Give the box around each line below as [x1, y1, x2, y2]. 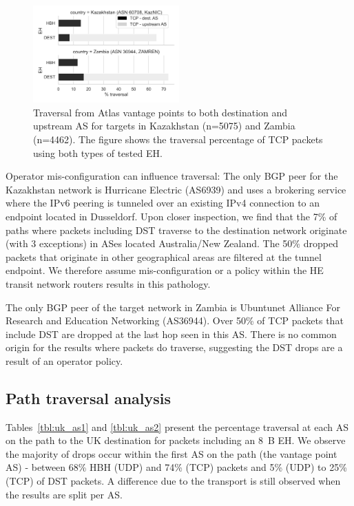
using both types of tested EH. [33, 145, 163, 160]
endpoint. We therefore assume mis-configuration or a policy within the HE [6, 263, 324, 277]
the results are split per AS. [6, 487, 123, 501]
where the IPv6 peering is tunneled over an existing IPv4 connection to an [6, 196, 320, 210]
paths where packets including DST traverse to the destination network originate [6, 222, 347, 237]
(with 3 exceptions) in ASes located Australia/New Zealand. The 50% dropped [6, 236, 338, 251]
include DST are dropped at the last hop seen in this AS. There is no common [6, 326, 337, 341]
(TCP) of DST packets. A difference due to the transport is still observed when [6, 474, 341, 488]
